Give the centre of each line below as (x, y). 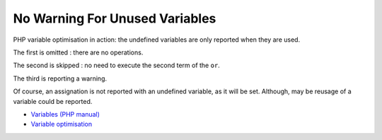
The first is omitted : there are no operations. (78, 52)
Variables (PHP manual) (65, 114)
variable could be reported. (53, 101)
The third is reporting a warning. (60, 78)
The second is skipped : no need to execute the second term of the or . (117, 65)
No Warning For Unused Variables (115, 18)
